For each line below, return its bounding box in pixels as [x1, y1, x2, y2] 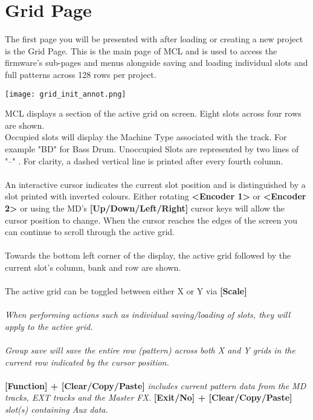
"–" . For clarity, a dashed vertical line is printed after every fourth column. [5, 154, 283, 167]
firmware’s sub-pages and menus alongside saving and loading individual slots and [5, 56, 308, 69]
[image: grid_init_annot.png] [5, 89, 126, 99]
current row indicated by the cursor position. [5, 355, 169, 368]
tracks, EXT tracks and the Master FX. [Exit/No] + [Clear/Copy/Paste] [5, 391, 292, 404]
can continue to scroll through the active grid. [5, 225, 175, 238]
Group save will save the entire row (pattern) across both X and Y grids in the [5, 344, 295, 357]
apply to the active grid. [5, 320, 93, 332]
